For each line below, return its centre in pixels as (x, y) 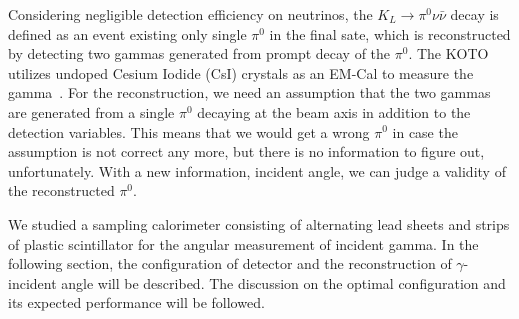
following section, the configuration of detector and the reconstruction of (230, 263)
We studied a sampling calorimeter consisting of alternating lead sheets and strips (259, 223)
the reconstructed (61, 190)
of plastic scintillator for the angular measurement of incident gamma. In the (243, 243)
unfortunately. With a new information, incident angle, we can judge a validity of (257, 170)
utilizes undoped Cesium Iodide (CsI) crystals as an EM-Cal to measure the (241, 72)
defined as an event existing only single (127, 33)
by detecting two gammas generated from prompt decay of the (199, 53)
